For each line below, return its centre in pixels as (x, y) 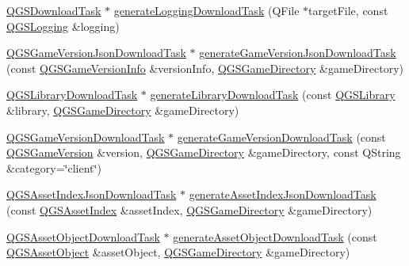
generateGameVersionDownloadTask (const (281, 137)
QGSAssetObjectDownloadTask (83, 236)
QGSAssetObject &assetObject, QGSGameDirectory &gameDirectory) (178, 252)
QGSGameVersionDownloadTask (86, 137)
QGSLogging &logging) (63, 26)
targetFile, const (348, 10)
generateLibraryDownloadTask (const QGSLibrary (273, 95)
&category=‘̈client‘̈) (54, 167)
